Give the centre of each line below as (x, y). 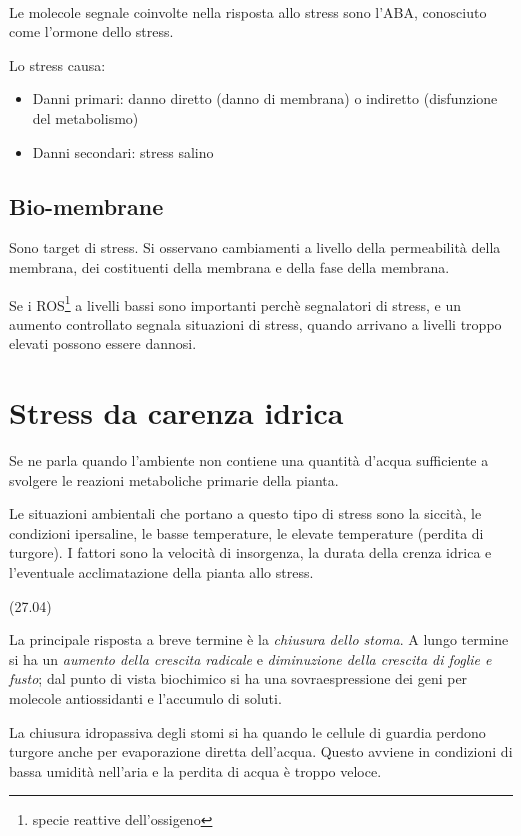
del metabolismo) (85, 117)
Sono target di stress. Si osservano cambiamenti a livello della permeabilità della (255, 247)
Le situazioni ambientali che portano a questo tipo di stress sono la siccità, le (245, 513)
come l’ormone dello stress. (91, 31)
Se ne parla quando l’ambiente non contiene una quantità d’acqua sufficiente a (249, 460)
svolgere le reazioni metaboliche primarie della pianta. (174, 479)
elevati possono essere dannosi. (103, 343)
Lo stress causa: (57, 64)
